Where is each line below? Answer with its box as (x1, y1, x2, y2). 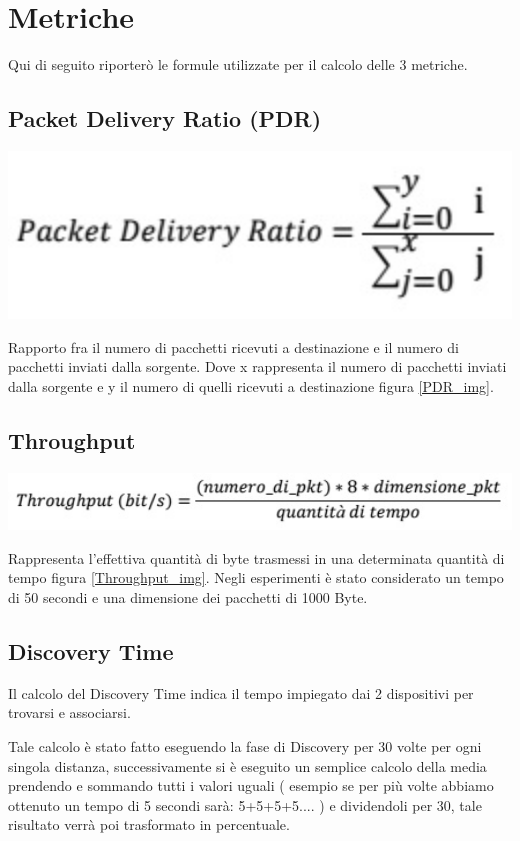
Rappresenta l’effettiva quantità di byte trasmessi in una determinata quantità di (8, 547, 505, 568)
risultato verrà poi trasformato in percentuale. (8, 814, 290, 835)
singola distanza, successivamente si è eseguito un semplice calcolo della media (8, 755, 487, 776)
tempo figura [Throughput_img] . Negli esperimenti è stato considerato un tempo (8, 567, 504, 588)
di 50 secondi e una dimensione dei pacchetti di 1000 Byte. (8, 587, 368, 608)
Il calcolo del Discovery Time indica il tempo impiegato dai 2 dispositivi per (8, 682, 474, 703)
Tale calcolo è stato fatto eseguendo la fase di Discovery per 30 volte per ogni (8, 736, 482, 757)
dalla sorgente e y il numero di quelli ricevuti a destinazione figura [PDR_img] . (8, 375, 494, 396)
